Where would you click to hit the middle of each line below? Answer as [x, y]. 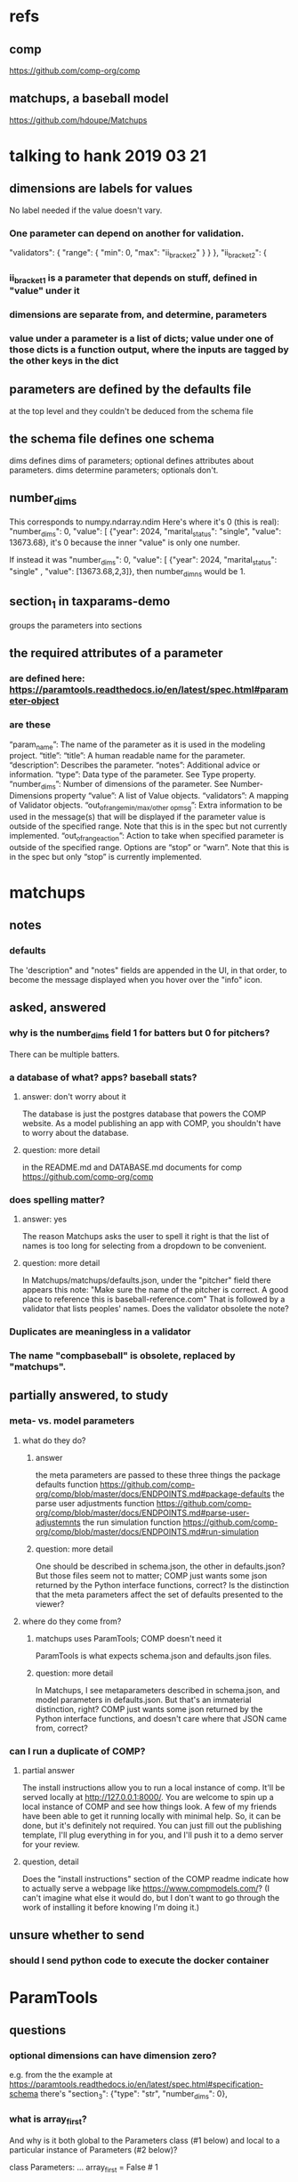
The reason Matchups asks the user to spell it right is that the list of [145, 1237]
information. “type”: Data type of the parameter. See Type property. [133, 775]
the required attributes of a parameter [117, 653]
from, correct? [62, 1728]
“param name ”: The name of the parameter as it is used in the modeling [137, 745]
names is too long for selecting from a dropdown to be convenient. [144, 1246]
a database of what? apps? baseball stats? [103, 1077]
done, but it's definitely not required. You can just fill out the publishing [152, 1825]
